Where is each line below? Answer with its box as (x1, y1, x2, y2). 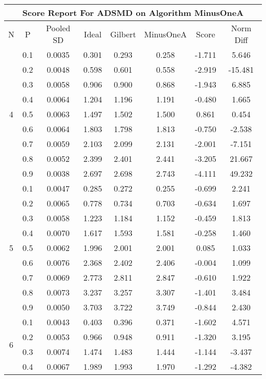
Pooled (46, 22, 71, 34)
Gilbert (110, 28, 136, 40)
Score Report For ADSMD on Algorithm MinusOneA (22, 7, 244, 18)
